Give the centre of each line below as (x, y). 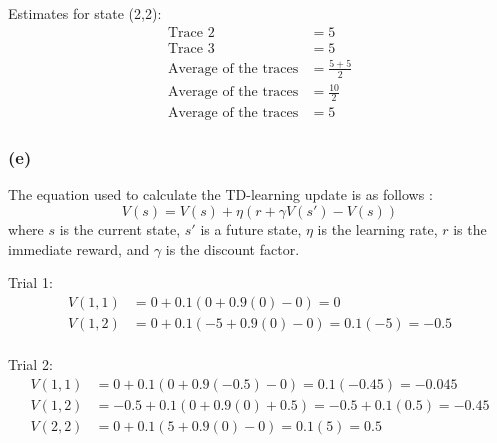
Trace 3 (191, 48)
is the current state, (120, 229)
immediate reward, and (79, 248)
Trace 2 (191, 32)
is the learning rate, (377, 229)
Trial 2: (30, 363)
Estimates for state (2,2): (85, 13)
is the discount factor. (232, 248)
